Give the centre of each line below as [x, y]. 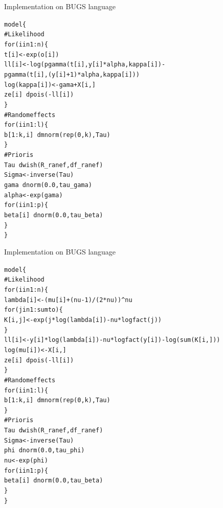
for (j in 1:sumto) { [34, 310]
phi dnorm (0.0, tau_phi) [44, 451]
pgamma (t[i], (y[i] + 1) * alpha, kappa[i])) [72, 74]
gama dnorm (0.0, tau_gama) [48, 185]
